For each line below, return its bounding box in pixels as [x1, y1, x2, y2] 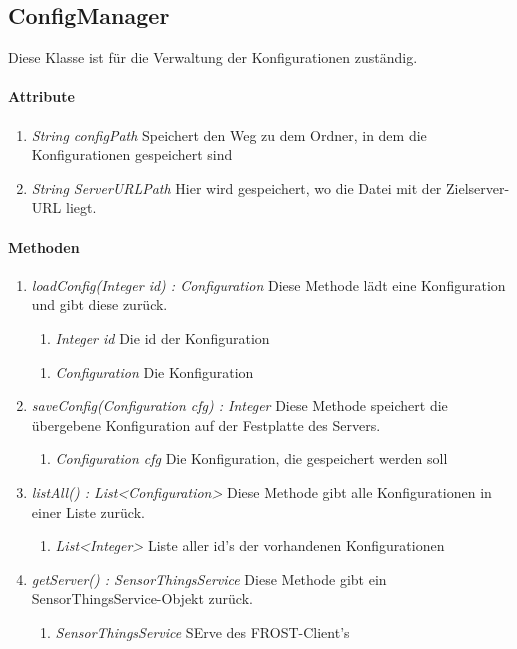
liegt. [66, 197, 97, 218]
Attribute [8, 86, 75, 107]
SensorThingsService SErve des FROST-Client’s [55, 621, 350, 642]
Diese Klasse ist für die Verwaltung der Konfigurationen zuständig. [8, 47, 418, 68]
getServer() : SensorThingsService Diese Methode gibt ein [31, 568, 387, 589]
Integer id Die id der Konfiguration [55, 327, 270, 348]
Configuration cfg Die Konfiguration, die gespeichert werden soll [55, 448, 448, 469]
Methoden [8, 236, 80, 257]
